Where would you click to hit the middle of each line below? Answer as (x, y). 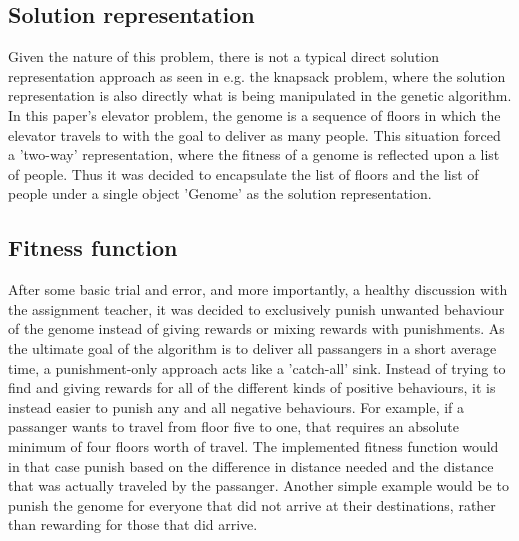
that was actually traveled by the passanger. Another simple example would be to (258, 485)
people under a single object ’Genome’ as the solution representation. (220, 193)
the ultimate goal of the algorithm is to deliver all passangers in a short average (252, 347)
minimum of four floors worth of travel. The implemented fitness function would (253, 445)
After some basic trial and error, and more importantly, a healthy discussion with (258, 289)
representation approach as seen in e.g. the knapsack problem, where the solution (257, 75)
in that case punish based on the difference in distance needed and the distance (251, 465)
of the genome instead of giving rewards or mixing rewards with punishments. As (256, 328)
